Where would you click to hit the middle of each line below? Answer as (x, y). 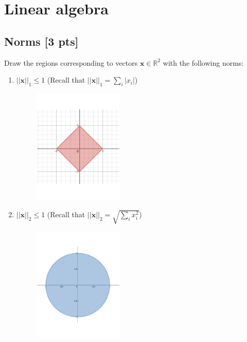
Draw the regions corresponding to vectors (71, 62)
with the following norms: (203, 62)
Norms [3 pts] (41, 41)
